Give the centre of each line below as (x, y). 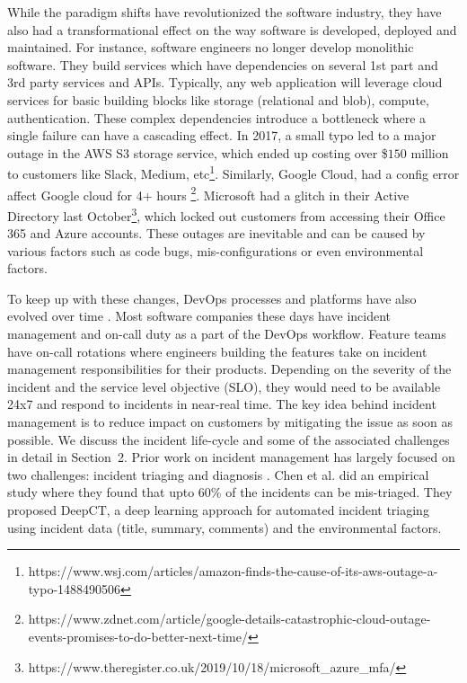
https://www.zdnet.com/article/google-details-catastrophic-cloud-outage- (229, 619)
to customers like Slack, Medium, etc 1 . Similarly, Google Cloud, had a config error (233, 172)
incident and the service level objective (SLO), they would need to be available (224, 386)
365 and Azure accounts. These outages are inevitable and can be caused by (216, 233)
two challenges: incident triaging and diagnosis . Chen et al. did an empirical (218, 474)
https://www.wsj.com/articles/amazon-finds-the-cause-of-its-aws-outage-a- (233, 571)
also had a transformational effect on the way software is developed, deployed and (232, 29)
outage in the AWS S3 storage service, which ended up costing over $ (198, 152)
